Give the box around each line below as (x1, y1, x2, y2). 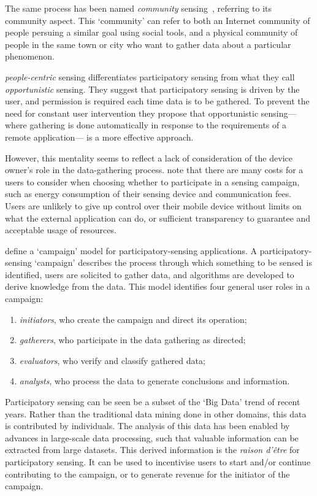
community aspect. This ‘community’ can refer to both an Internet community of (5, 14, 310, 26)
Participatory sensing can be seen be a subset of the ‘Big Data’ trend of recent (5, 395, 300, 408)
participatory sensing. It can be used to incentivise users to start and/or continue (5, 455, 311, 468)
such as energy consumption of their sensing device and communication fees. (5, 187, 292, 200)
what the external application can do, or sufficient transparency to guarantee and (5, 211, 311, 224)
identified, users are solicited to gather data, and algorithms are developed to (5, 268, 294, 281)
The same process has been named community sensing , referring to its (5, 2, 272, 14)
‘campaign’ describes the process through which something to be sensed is (34, 256, 312, 269)
